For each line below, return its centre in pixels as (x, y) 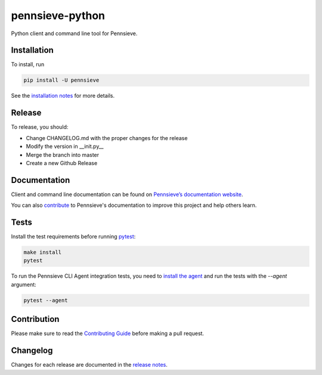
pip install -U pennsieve (61, 80)
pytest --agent (46, 300)
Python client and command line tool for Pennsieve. (74, 33)
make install (43, 252)
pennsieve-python (58, 16)
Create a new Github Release (62, 163)
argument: (24, 284)
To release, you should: (40, 127)
